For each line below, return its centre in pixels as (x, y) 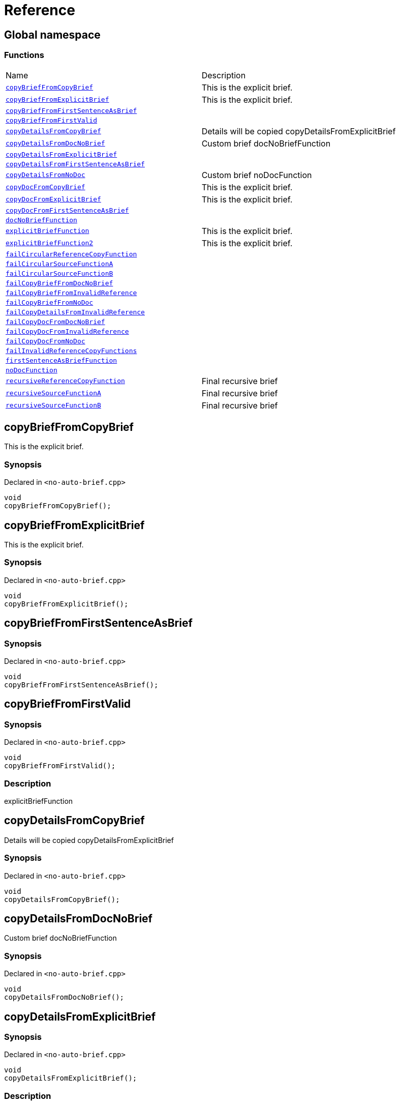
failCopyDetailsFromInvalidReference (75, 312)
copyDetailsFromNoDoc (45, 175)
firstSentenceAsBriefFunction (61, 360)
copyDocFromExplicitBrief (53, 199)
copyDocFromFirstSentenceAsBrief (67, 210)
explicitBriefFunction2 (50, 243)
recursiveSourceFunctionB (53, 405)
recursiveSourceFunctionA (53, 393)
